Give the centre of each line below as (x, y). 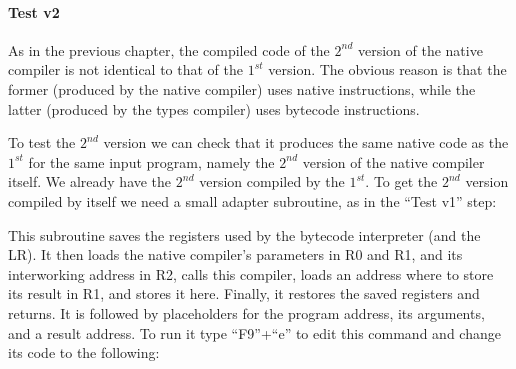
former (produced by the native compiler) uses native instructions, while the (242, 88)
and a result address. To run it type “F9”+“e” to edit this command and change (254, 332)
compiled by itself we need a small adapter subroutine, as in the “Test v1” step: (252, 200)
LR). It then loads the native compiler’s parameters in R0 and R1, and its (235, 254)
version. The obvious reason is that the (387, 69)
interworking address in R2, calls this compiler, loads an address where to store (251, 273)
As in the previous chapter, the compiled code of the (169, 49)
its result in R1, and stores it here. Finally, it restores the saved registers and (244, 293)
